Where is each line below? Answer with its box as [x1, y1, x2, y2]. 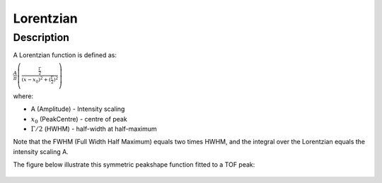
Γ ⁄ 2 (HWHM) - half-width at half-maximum [30, 124, 157, 133]
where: [13, 92, 34, 100]
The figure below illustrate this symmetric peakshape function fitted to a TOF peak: [13, 160, 255, 169]
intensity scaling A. [13, 147, 69, 155]
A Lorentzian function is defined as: [13, 51, 117, 59]
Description [13, 31, 70, 44]
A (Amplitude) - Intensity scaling [30, 105, 125, 113]
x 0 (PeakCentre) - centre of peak [30, 114, 127, 125]
